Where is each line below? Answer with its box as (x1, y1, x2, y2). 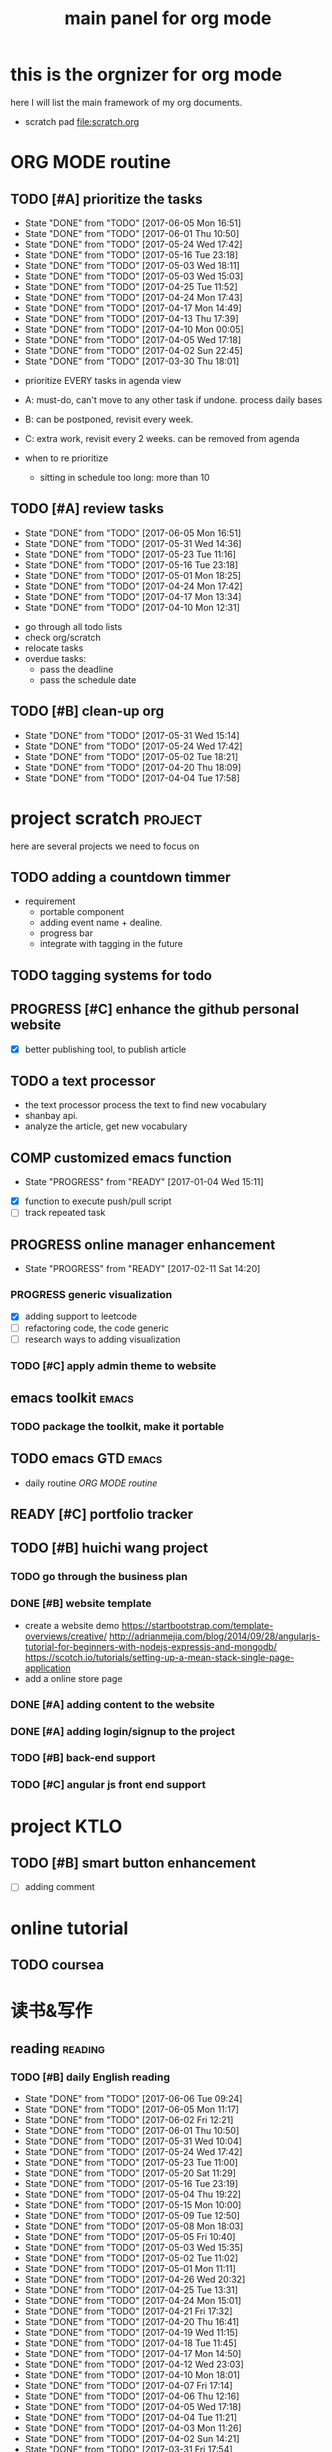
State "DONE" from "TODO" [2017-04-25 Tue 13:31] (24, 2283, 238, 2296)
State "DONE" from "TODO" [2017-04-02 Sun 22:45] (24, 344, 243, 356)
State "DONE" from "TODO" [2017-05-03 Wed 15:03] (24, 270, 244, 282)
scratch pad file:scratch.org (24, 115, 140, 127)
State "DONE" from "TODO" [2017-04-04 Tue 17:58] (24, 772, 240, 784)
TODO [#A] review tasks (10, 500, 165, 517)
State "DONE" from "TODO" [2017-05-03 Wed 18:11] (24, 259, 240, 271)
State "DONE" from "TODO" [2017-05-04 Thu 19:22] (24, 2188, 242, 2200)
